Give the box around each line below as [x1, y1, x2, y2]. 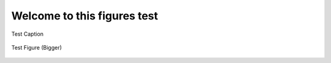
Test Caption [11, 30, 44, 38]
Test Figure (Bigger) [11, 44, 63, 51]
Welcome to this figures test [11, 9, 159, 22]
